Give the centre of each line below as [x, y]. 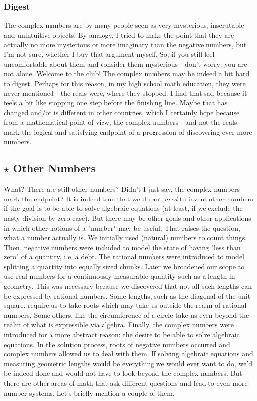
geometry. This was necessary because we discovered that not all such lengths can [128, 286]
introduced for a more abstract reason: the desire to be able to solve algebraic [122, 334]
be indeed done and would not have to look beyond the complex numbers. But [123, 373]
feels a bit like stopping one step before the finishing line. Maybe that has [116, 102]
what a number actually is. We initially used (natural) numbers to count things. [126, 237]
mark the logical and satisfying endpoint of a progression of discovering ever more [128, 131]
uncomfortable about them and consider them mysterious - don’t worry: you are [126, 64]
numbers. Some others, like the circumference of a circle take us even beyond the [127, 315]
